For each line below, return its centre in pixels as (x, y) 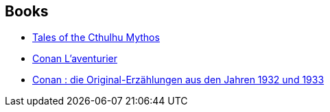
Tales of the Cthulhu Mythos (96, 38)
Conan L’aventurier (75, 59)
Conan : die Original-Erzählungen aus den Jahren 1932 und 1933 (178, 80)
